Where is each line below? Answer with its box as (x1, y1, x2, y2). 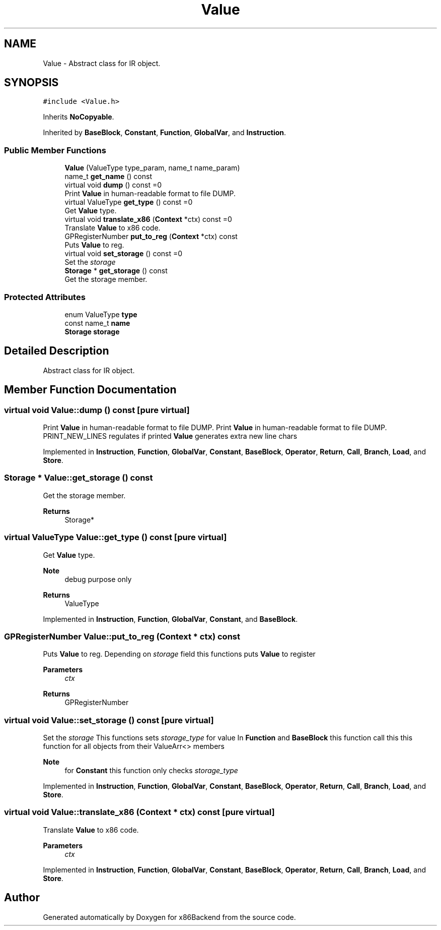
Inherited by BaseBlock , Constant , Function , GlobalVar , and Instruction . (43, 128, 286, 137)
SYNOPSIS (4, 76, 59, 89)
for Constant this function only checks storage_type (64, 766, 238, 775)
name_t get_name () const (64, 172, 153, 181)
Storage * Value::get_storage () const (4, 473, 153, 483)
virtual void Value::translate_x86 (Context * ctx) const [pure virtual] (4, 807, 275, 818)
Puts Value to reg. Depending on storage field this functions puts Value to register (43, 650, 316, 659)
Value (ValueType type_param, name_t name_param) (64, 163, 240, 172)
